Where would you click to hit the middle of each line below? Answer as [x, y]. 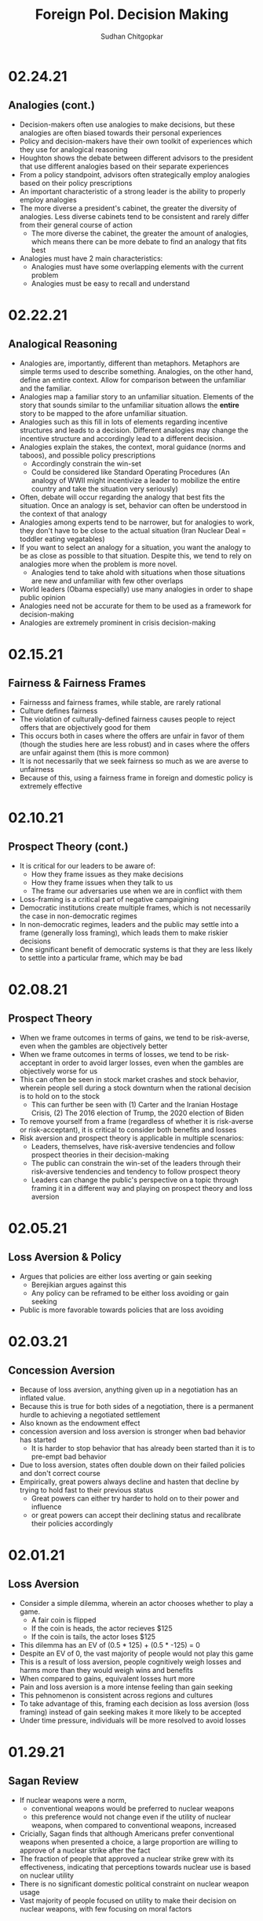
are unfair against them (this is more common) [94, 752]
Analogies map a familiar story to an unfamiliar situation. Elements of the [136, 396]
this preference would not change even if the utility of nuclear [131, 1816]
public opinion [42, 597]
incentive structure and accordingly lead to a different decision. [122, 438]
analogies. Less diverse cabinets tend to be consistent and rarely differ [134, 216]
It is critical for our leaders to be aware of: [87, 866]
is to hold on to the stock [60, 1096]
